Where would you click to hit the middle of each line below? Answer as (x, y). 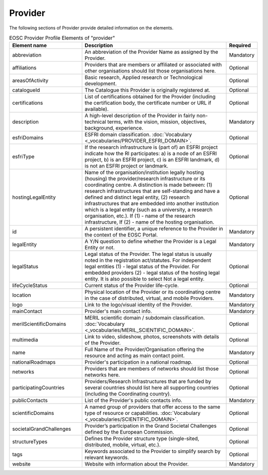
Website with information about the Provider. (137, 464)
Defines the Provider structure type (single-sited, (142, 439)
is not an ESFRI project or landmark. (127, 166)
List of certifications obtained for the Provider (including (150, 97)
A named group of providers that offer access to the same (152, 407)
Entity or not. (100, 247)
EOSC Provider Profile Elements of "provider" (62, 38)
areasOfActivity (30, 80)
